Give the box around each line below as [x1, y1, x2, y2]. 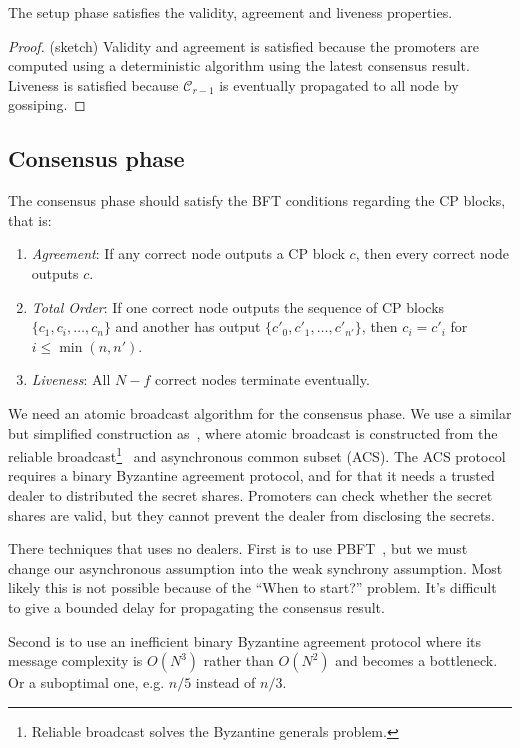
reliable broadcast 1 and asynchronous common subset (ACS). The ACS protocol [8, 443, 506, 466]
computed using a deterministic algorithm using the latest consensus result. [8, 55, 470, 76]
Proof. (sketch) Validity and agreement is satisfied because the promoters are [8, 35, 480, 56]
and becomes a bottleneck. [335, 650, 498, 671]
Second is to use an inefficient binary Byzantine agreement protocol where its [8, 630, 482, 651]
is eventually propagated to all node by [219, 74, 459, 95]
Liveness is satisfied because [8, 74, 179, 95]
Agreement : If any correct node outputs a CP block [31, 243, 345, 264]
